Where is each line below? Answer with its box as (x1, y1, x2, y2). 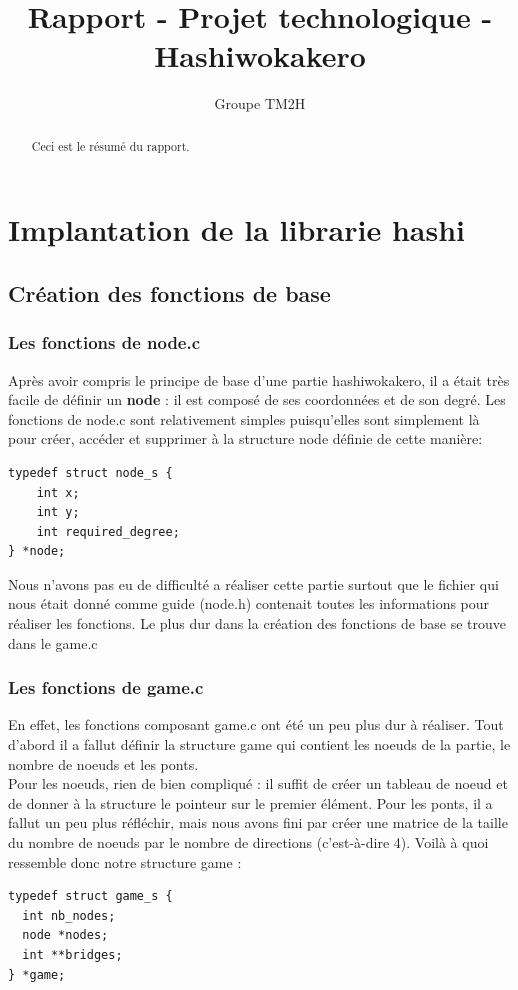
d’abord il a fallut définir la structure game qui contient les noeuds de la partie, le (8, 734, 511, 755)
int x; (36, 485, 80, 500)
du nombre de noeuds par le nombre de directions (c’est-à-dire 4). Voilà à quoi (8, 832, 489, 853)
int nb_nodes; (22, 908, 116, 923)
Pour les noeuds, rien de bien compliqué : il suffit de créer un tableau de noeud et (8, 773, 508, 794)
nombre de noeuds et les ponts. (8, 753, 199, 774)
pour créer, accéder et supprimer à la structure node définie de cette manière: (8, 428, 483, 449)
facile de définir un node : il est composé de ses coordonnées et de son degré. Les (8, 389, 506, 410)
